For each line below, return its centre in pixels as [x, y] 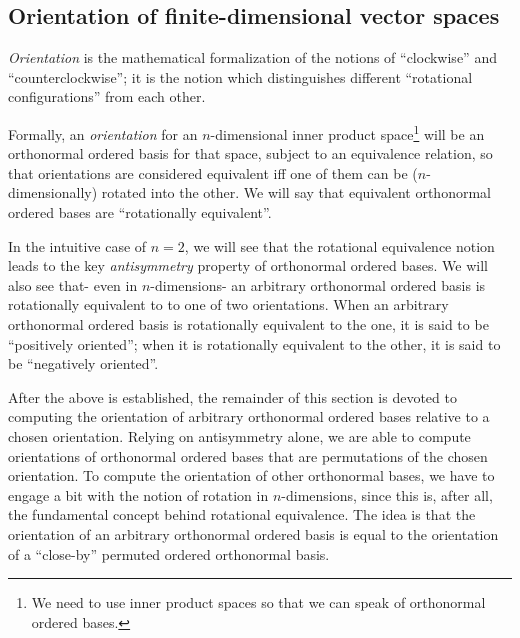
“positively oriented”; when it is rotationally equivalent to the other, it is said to [254, 343]
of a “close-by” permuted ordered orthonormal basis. [169, 553]
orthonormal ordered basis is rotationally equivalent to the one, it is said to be [248, 323]
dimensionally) [53, 192]
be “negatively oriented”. [83, 363]
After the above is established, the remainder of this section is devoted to [232, 396]
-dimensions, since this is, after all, [387, 494]
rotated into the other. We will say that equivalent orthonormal [296, 192]
